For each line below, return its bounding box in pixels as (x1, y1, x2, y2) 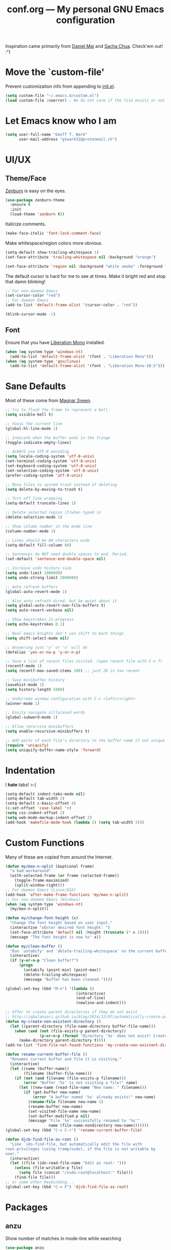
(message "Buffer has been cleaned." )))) (23, 977, 113, 982)
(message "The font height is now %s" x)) (10, 934, 101, 940)
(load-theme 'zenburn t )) (10, 212, 65, 217)
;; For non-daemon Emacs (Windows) (5, 897, 81, 902)
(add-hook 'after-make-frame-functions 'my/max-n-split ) (5, 892, 129, 897)
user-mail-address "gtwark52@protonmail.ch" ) (18, 137, 117, 142)
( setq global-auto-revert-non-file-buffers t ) (5, 603, 106, 608)
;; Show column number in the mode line (5, 524, 93, 529)
